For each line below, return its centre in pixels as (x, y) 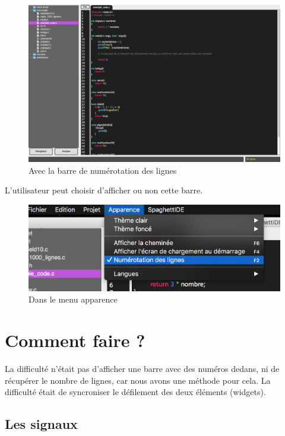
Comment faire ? (75, 340)
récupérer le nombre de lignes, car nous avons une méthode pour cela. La (138, 380)
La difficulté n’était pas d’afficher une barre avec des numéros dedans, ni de (142, 368)
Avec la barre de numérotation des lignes (103, 170)
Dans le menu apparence (73, 299)
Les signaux (41, 424)
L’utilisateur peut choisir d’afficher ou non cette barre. (104, 190)
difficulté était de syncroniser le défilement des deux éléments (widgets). (135, 392)
